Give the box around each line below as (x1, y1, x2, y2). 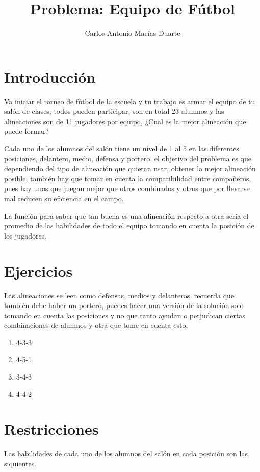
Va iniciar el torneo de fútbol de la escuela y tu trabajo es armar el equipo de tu (4, 96, 255, 106)
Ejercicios (4, 260, 73, 281)
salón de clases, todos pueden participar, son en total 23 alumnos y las (4, 106, 224, 116)
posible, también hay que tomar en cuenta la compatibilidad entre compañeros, (4, 173, 251, 183)
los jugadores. (4, 230, 47, 241)
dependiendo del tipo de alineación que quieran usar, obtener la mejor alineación (4, 163, 256, 174)
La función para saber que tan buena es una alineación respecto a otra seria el (4, 210, 249, 221)
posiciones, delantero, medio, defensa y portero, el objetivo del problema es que (4, 153, 252, 163)
